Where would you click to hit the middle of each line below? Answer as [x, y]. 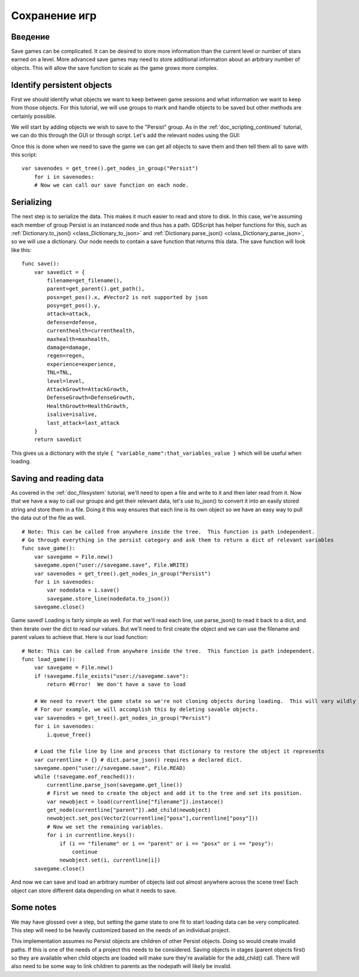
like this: [21, 250]
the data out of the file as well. [48, 518]
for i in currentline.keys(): [91, 835]
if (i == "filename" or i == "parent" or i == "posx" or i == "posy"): [167, 843]
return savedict [58, 439]
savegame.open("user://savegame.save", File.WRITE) [111, 565]
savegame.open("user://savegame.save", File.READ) [110, 768]
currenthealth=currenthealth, [91, 331]
